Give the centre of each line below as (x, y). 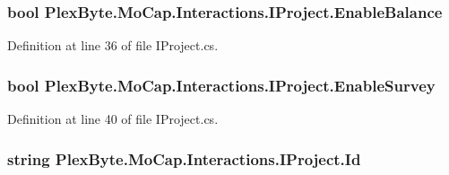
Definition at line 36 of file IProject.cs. (113, 45)
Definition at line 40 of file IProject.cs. (113, 119)
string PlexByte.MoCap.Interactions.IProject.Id (184, 158)
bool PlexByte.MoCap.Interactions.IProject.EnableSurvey (221, 85)
